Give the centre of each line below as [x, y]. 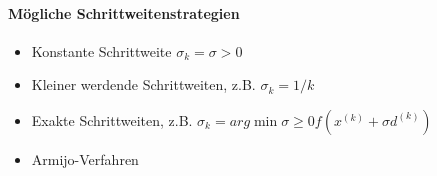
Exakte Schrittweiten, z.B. [112, 119]
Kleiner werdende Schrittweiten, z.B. [143, 84]
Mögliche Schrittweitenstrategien [124, 12]
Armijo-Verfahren [85, 158]
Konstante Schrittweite [101, 50]
